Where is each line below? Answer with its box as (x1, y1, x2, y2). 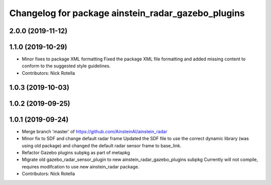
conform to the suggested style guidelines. (22, 63, 111, 69)
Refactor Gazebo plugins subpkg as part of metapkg (22, 149, 130, 155)
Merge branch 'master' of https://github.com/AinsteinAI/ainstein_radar (22, 128, 168, 134)
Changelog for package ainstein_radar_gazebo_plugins (9, 8, 245, 19)
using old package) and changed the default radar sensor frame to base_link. (22, 142, 182, 148)
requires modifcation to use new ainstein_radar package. (22, 163, 140, 169)
